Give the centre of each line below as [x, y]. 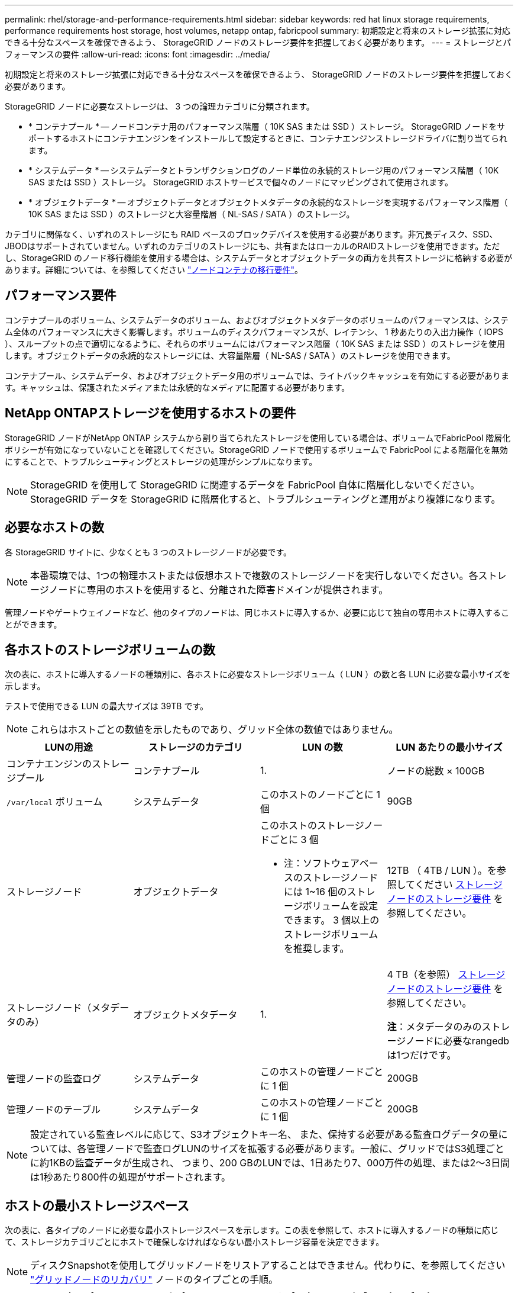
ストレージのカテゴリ [195, 747]
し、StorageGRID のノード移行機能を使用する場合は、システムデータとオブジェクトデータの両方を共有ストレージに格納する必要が [259, 258]
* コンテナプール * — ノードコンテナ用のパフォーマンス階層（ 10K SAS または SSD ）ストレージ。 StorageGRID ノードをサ [267, 126]
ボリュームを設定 [340, 906]
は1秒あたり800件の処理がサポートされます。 [131, 1177]
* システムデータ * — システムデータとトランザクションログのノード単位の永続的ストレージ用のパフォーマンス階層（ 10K [264, 170]
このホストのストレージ [312, 826]
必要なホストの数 [54, 528]
